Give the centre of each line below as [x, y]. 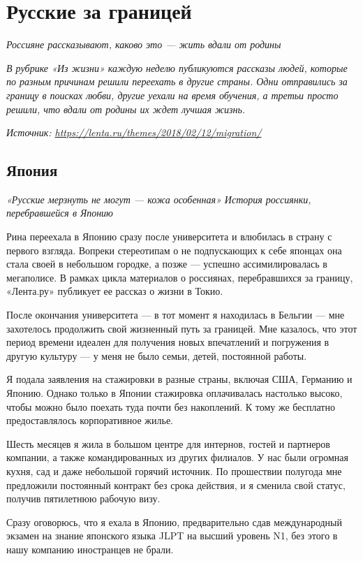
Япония [32, 170]
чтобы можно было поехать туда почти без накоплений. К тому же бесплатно [171, 406]
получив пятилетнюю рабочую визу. [83, 498]
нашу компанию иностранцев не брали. [90, 549]
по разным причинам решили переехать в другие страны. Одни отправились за [177, 81]
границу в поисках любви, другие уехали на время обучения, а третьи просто [172, 95]
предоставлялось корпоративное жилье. [90, 420]
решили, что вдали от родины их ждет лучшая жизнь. [126, 109]
